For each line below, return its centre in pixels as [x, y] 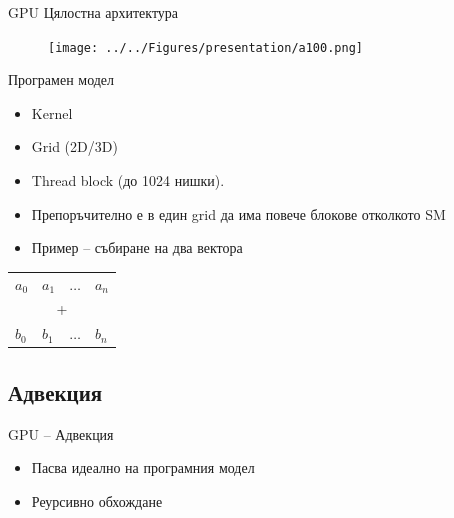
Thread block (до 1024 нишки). [128, 180]
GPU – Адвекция [61, 433]
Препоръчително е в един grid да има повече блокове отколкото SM [238, 213]
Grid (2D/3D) [74, 146]
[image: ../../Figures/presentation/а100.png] [205, 47]
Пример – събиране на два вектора [137, 247]
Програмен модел [61, 79]
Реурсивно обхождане [97, 500]
